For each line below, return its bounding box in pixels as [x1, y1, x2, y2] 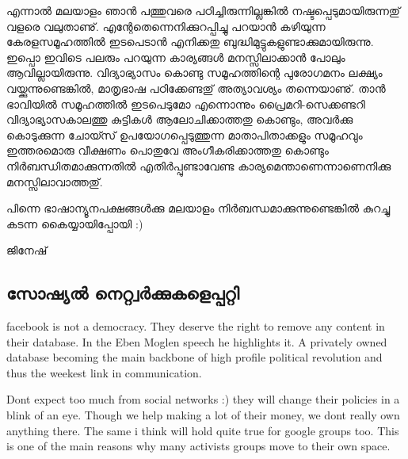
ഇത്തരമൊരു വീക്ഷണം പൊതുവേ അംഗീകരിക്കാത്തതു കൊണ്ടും [6, 142, 329, 159]
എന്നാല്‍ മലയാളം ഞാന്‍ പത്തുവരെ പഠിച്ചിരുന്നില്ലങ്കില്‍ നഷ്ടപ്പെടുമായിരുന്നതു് [6, 2, 401, 18]
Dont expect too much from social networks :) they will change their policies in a [6, 391, 400, 407]
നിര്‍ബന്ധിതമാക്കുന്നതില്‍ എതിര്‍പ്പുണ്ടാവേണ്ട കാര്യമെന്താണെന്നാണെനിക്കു [6, 157, 391, 174]
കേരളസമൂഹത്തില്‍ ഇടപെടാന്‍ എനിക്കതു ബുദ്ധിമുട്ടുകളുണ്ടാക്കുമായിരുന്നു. [6, 33, 374, 50]
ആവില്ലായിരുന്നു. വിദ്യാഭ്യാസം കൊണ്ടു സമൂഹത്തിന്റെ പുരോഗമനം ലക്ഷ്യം [6, 64, 383, 81]
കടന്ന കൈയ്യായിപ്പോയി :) [6, 215, 143, 231]
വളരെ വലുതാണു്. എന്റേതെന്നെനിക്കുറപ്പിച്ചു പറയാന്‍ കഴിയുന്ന [6, 17, 326, 34]
